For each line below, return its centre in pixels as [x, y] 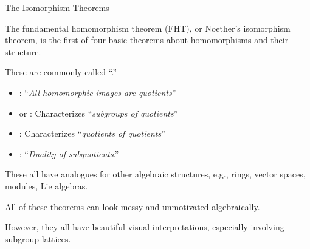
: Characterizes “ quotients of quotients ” [92, 133]
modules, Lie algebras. [46, 186]
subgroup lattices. [38, 238]
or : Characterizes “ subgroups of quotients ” [98, 113]
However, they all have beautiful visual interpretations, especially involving [145, 227]
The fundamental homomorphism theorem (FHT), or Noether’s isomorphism [148, 28]
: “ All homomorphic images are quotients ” [98, 92]
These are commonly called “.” [61, 72]
